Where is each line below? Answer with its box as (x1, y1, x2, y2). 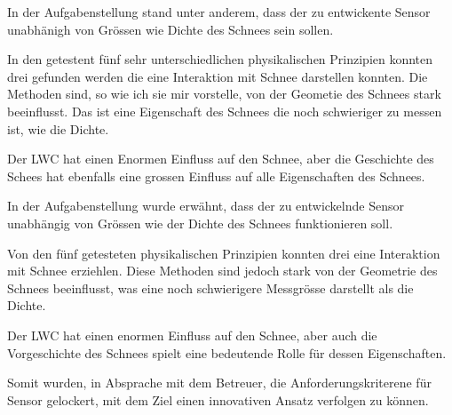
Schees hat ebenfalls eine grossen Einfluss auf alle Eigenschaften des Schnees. (7, 166, 425, 185)
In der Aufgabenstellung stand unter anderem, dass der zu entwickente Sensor (7, 3, 431, 20)
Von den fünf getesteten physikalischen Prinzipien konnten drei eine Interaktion (7, 243, 440, 262)
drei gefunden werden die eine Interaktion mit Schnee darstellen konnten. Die (7, 67, 428, 85)
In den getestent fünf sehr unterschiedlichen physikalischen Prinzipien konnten (7, 50, 433, 68)
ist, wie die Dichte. (7, 119, 109, 138)
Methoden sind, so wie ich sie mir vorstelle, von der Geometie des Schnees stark (7, 84, 441, 103)
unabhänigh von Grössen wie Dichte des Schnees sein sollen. (7, 20, 334, 38)
